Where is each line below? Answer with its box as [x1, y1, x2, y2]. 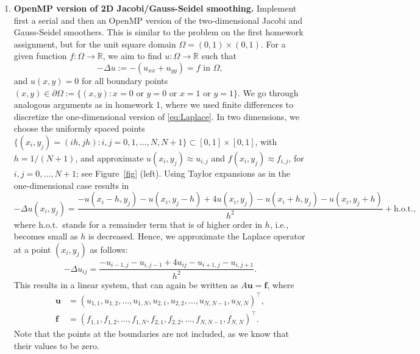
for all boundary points [81, 74, 168, 87]
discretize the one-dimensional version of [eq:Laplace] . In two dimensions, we [13, 110, 299, 122]
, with [255, 135, 277, 147]
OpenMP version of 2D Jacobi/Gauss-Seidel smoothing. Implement [13, 2, 297, 14]
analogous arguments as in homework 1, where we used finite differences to [13, 98, 294, 111]
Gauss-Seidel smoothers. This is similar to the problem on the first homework [13, 26, 304, 38]
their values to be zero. [13, 339, 99, 352]
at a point [13, 242, 51, 255]
